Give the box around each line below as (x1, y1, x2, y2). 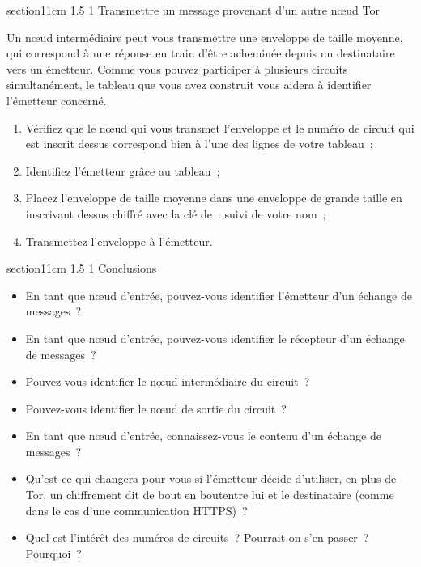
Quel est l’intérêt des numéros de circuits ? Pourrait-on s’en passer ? (25, 529, 369, 546)
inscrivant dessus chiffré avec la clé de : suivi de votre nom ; (25, 205, 326, 222)
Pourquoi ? (25, 544, 82, 561)
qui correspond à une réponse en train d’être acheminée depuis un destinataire (6, 44, 395, 61)
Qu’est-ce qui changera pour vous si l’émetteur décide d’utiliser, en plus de (25, 470, 397, 487)
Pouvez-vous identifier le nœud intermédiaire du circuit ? (25, 373, 310, 390)
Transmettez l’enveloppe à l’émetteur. (25, 232, 213, 249)
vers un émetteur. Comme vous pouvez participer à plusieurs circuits (6, 60, 348, 77)
